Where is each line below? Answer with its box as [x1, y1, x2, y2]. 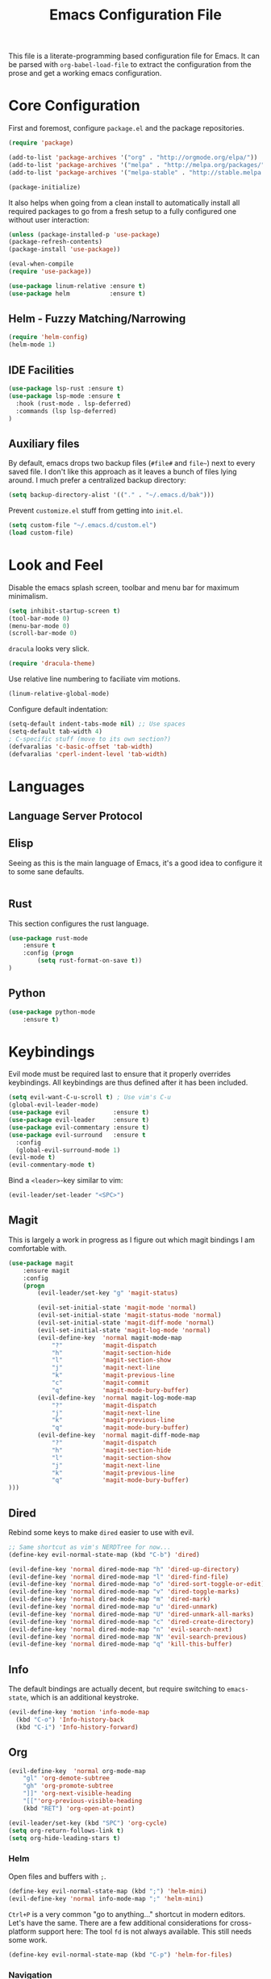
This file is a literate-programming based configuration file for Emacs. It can [8, 51, 261, 61]
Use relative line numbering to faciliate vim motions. [8, 674, 181, 684]
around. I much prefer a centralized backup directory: [8, 475, 187, 485]
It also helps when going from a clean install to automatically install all [8, 198, 240, 207]
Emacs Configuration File [49, 6, 222, 24]
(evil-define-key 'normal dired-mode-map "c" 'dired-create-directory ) [8, 1617, 254, 1625]
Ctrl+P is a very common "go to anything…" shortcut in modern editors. [8, 1909, 246, 1918]
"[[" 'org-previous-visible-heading [23, 1797, 143, 1805]
